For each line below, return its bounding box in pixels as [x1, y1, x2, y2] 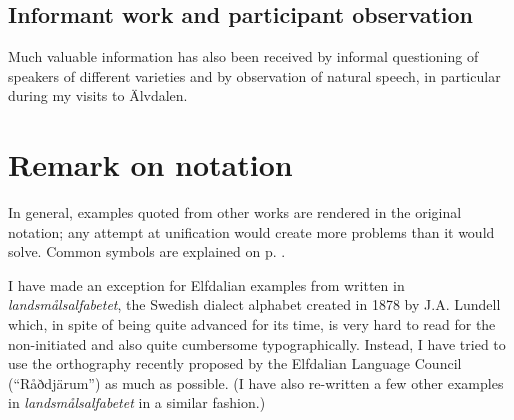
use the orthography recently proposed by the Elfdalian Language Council [8, 353, 462, 374]
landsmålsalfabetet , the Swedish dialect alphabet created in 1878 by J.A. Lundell [8, 294, 501, 315]
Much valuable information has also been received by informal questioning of [8, 46, 479, 67]
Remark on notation [8, 144, 293, 185]
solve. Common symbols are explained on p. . [8, 241, 286, 262]
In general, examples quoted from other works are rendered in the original [8, 202, 462, 223]
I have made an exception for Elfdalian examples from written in [8, 274, 405, 295]
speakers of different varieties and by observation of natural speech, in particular [8, 65, 501, 86]
